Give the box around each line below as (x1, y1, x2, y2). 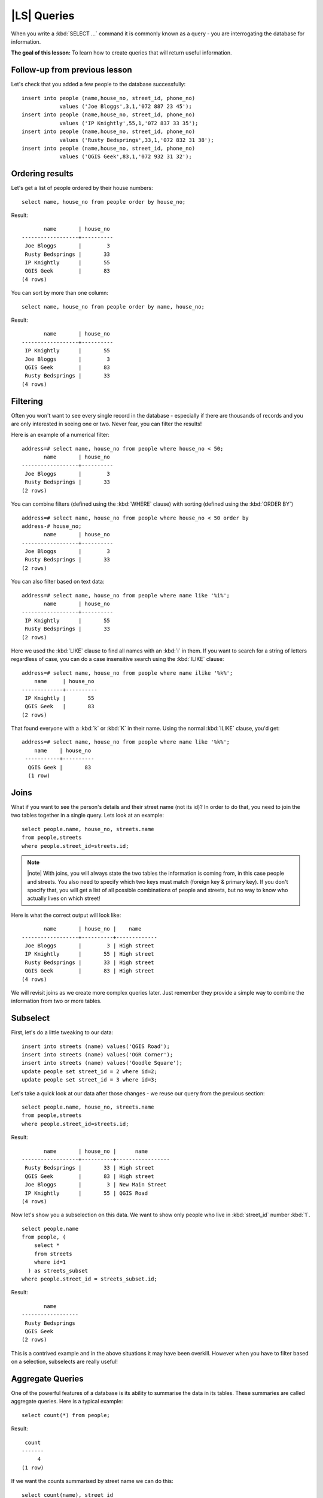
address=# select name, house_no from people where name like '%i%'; (22, 592, 230, 599)
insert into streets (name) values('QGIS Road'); (22, 1043, 170, 1050)
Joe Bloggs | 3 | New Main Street (25, 1181, 167, 1188)
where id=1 (33, 1259, 66, 1266)
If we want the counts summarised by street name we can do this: (11, 1478, 173, 1485)
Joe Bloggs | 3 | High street (25, 943, 155, 949)
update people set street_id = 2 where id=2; (22, 1068, 158, 1075)
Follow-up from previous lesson (11, 65, 132, 75)
